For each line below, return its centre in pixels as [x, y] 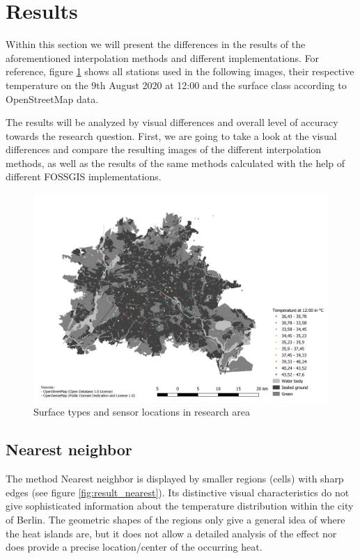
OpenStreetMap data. [52, 99]
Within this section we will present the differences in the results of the [156, 44]
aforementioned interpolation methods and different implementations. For [163, 57]
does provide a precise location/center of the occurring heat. [134, 547]
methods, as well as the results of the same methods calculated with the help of [175, 163]
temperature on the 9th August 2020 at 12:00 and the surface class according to [176, 85]
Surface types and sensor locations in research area [142, 412]
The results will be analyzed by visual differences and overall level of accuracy [172, 122]
